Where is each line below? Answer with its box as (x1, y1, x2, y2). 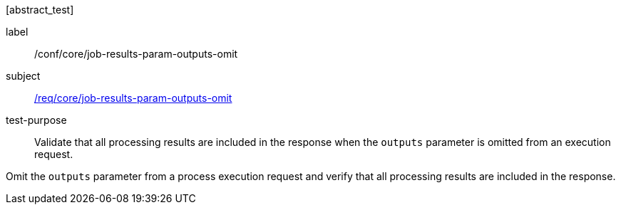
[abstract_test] (6, 4, 74, 16)
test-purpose (6, 114, 67, 126)
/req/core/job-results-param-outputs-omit (34, 92, 232, 104)
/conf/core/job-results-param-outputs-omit (34, 48, 238, 60)
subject (6, 70, 41, 82)
